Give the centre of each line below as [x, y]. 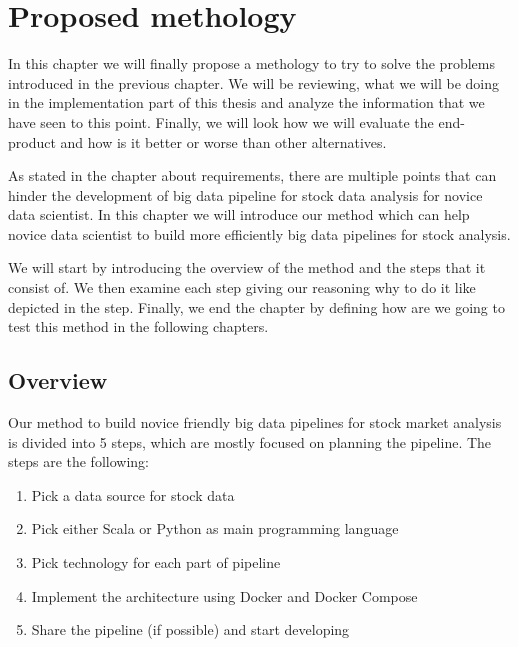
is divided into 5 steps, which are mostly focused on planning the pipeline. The [250, 441]
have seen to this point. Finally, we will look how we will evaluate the [221, 121]
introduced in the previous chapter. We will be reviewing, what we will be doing [254, 82]
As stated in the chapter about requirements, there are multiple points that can [252, 175]
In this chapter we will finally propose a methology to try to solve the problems [251, 63]
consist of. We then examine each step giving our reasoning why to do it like [242, 287]
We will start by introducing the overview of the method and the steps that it [247, 267]
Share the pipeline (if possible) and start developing [190, 629]
